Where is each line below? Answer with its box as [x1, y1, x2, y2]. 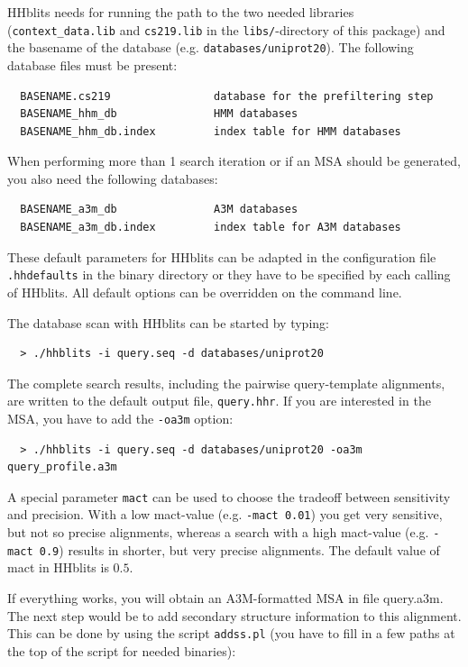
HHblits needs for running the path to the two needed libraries [7, 3, 354, 21]
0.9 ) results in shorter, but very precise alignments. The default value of [39, 540, 440, 559]
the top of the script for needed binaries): [7, 641, 236, 660]
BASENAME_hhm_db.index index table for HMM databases [20, 124, 401, 138]
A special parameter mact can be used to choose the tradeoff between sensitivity [7, 487, 451, 506]
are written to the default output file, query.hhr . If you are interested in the [7, 391, 431, 410]
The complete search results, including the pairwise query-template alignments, [7, 373, 445, 392]
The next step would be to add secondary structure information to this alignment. [7, 606, 462, 625]
